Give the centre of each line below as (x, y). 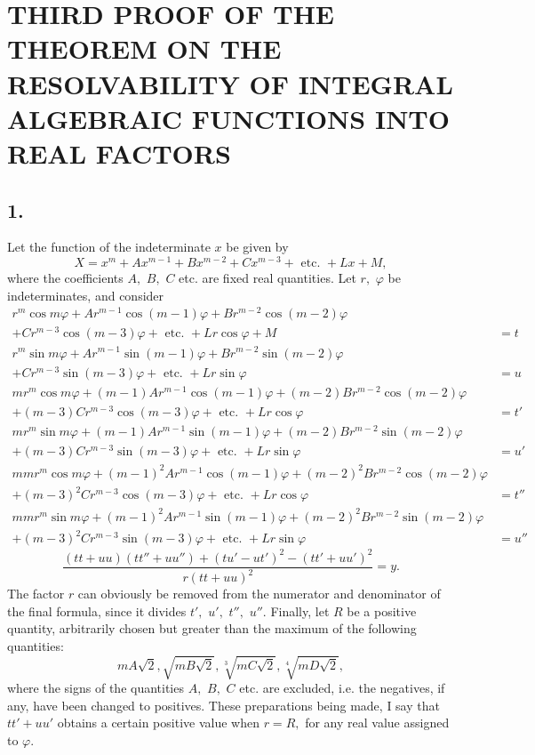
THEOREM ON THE (144, 48)
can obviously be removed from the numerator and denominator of (259, 594)
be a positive (382, 610)
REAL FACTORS (119, 153)
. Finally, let (296, 610)
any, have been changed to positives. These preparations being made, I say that (224, 705)
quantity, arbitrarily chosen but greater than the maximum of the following (212, 628)
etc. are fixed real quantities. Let (267, 277)
